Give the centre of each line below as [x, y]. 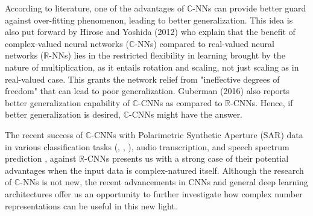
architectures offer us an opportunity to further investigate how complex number [154, 193]
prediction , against [41, 158]
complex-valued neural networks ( [67, 43]
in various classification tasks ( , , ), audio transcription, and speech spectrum [147, 146]
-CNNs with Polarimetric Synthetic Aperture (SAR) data [197, 134]
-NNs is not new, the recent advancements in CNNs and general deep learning [164, 182]
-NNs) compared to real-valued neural [204, 43]
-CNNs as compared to [180, 102]
